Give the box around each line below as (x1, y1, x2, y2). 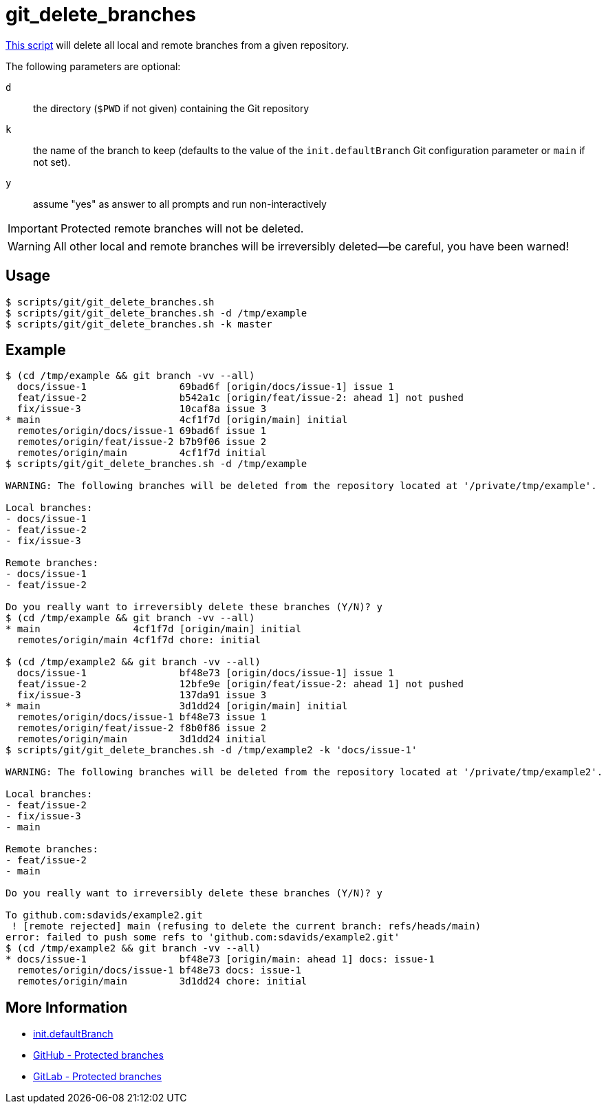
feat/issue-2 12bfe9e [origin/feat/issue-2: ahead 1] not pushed (17, 678, 464, 690)
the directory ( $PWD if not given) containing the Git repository (33, 102, 310, 114)
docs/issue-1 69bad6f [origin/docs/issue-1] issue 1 (17, 381, 394, 393)
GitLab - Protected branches (33, 1070, 162, 1083)
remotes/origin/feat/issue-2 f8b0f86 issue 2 (17, 722, 267, 734)
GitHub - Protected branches (33, 1049, 164, 1062)
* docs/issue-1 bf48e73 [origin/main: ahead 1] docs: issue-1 (6, 954, 435, 965)
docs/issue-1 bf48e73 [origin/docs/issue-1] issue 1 (17, 667, 394, 679)
